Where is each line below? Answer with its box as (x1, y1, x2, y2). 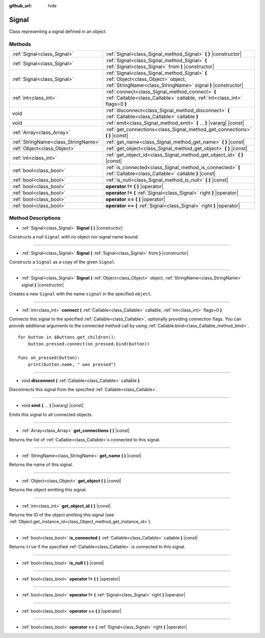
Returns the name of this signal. (9, 461, 74, 468)
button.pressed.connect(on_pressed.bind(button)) (27, 341, 150, 347)
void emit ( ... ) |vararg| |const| (21, 403, 84, 408)
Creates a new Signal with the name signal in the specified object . (9, 291, 152, 297)
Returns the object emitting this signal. (9, 487, 87, 493)
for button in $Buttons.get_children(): (18, 334, 116, 340)
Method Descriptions (9, 215, 61, 222)
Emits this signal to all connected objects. (9, 411, 93, 417)
